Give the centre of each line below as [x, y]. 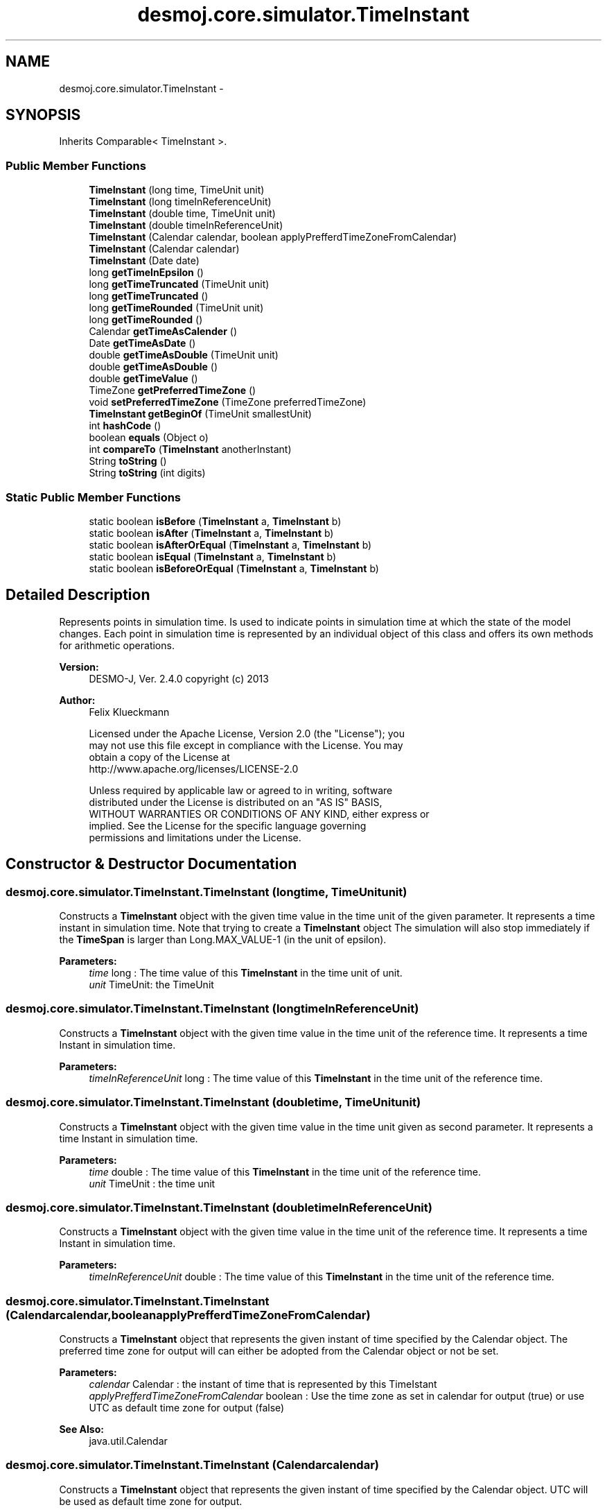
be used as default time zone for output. [151, 1501]
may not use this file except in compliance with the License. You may [246, 745]
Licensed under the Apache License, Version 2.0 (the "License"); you [247, 733]
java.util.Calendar [128, 1441]
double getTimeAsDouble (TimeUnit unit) [184, 355]
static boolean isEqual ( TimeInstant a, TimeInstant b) [213, 556]
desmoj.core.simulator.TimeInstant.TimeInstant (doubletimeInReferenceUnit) [219, 1207]
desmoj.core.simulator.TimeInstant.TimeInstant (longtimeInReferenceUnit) [212, 1009]
